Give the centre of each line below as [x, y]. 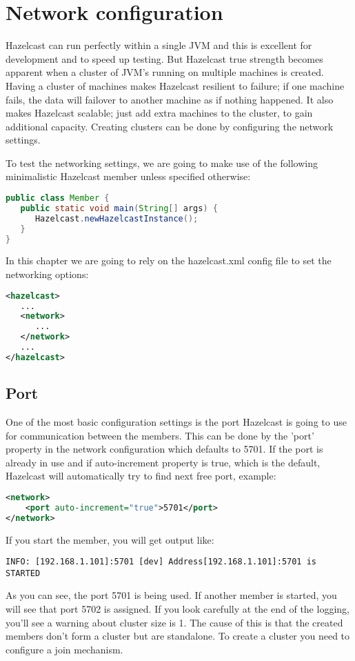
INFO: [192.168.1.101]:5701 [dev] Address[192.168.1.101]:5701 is [161, 562]
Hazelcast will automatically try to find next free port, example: [141, 476]
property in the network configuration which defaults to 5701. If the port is [164, 449]
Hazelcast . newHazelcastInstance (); [116, 218]
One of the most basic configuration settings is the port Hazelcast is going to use [176, 421]
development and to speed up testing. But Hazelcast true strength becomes [164, 58]
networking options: [47, 274]
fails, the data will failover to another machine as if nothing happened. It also [170, 99]
